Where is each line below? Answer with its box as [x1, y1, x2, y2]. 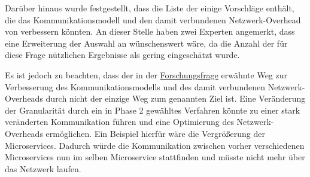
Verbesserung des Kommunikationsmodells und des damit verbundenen [5, 80, 265, 93]
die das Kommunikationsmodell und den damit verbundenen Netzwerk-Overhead [5, 13, 301, 26]
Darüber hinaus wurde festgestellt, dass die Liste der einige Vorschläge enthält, [5, 2, 294, 14]
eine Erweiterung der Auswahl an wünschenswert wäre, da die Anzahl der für [5, 36, 288, 49]
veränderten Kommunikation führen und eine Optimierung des [5, 115, 234, 128]
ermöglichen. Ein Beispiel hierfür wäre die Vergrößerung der [45, 127, 265, 139]
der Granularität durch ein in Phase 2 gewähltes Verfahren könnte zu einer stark [5, 103, 300, 116]
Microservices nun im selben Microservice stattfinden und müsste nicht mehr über [5, 151, 305, 163]
